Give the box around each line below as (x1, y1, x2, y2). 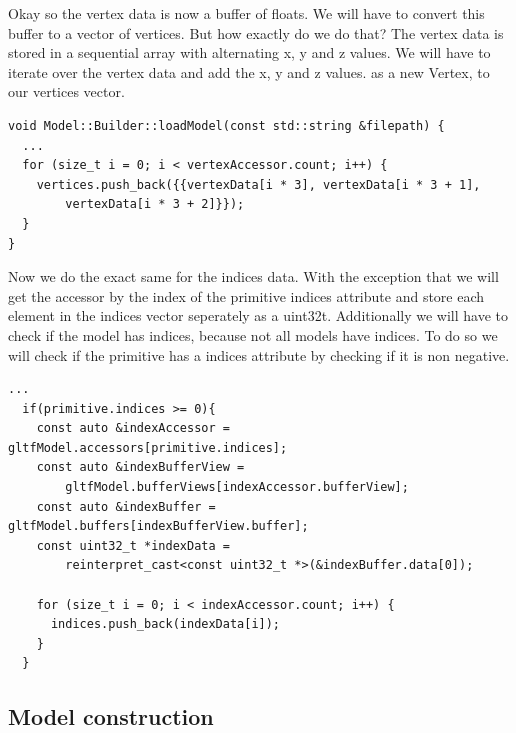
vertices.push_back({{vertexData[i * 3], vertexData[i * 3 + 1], (36, 177, 481, 192)
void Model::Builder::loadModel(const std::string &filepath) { (8, 118, 445, 133)
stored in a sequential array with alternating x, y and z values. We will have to (8, 42, 491, 63)
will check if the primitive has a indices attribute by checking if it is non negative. (8, 344, 510, 365)
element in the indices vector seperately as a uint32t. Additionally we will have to (8, 305, 508, 326)
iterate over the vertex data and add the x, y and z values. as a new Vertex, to (8, 61, 490, 82)
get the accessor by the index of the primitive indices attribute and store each (8, 285, 485, 306)
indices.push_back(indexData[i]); (50, 617, 281, 632)
